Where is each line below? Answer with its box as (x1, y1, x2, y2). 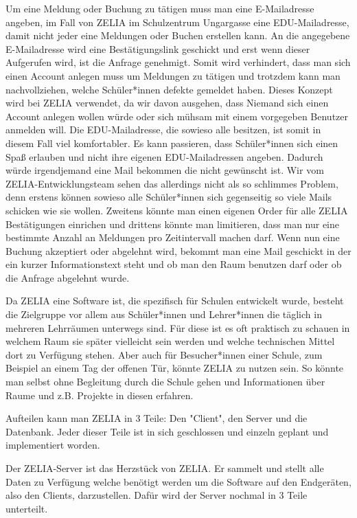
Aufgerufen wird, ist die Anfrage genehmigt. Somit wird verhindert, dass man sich (5, 55, 351, 69)
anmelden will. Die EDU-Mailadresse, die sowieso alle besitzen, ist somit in (5, 122, 321, 137)
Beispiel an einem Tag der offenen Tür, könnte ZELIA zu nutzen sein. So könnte (5, 361, 344, 375)
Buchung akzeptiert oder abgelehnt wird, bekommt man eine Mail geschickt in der (5, 243, 352, 258)
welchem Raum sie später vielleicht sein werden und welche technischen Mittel (5, 334, 335, 348)
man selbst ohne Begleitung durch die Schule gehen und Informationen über (5, 374, 325, 389)
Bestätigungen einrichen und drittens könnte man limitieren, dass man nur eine (5, 216, 340, 231)
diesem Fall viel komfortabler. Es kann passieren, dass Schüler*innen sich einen (5, 135, 338, 150)
